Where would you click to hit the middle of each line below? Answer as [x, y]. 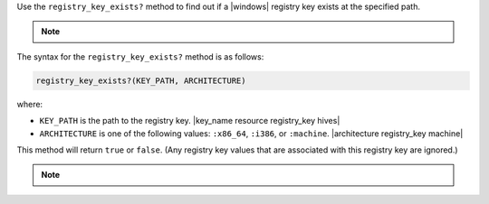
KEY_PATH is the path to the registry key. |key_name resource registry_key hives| [190, 121]
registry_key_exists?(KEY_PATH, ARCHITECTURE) [141, 80]
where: [30, 104]
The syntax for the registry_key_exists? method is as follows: [140, 56]
